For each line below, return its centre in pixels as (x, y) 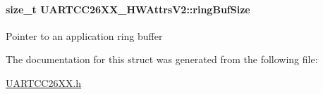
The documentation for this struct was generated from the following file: (162, 59)
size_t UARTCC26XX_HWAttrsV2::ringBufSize (128, 9)
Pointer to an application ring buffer (84, 35)
